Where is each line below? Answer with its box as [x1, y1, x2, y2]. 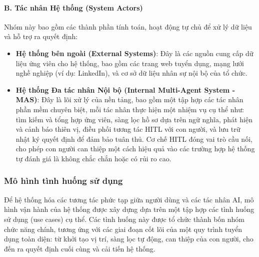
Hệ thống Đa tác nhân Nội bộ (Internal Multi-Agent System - [15, 84, 235, 95]
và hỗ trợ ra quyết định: [4, 31, 78, 42]
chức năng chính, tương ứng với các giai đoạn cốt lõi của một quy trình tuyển [4, 223, 242, 234]
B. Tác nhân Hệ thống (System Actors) [4, 2, 143, 13]
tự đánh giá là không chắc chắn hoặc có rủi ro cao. [15, 153, 171, 163]
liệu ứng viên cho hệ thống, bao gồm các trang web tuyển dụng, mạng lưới [15, 58, 244, 68]
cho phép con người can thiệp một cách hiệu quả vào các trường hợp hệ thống [15, 143, 255, 154]
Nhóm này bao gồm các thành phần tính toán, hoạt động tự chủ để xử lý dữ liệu [4, 21, 252, 32]
